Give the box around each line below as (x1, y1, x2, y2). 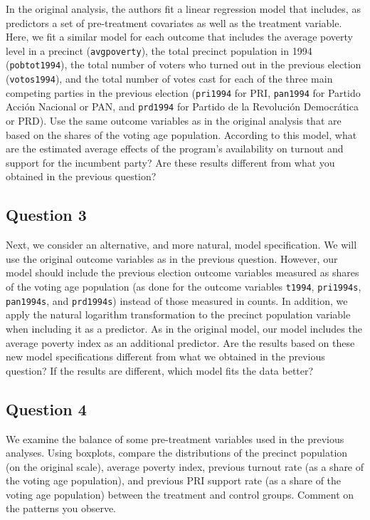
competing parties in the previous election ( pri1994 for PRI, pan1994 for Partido (6, 85, 361, 100)
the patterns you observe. (6, 501, 117, 516)
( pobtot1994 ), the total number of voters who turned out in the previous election (6, 57, 361, 72)
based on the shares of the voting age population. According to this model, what (6, 127, 357, 142)
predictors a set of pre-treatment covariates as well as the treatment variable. (6, 15, 342, 30)
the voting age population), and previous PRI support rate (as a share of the (6, 473, 342, 488)
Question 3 (6, 204, 87, 226)
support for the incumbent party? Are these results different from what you (6, 155, 335, 170)
